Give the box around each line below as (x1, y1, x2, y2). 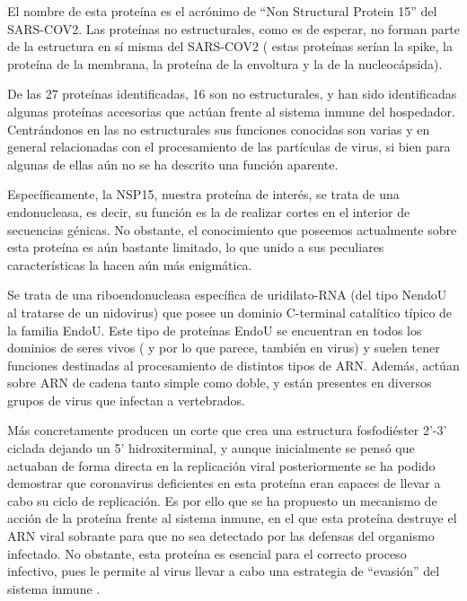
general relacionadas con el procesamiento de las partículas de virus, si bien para (7, 137, 451, 156)
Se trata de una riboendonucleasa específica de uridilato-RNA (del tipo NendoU (7, 285, 447, 304)
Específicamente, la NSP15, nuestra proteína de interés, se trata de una (7, 185, 400, 204)
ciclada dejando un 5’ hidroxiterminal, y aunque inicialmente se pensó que (7, 439, 415, 457)
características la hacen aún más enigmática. (7, 255, 252, 274)
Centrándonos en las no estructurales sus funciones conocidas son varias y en (7, 119, 430, 138)
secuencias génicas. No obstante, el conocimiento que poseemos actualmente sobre (7, 220, 457, 239)
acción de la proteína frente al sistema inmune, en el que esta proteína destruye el (7, 509, 457, 527)
